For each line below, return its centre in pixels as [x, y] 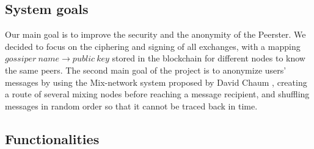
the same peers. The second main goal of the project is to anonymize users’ [146, 70]
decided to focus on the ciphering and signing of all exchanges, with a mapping [153, 46]
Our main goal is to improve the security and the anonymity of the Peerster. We [155, 34]
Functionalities [52, 138]
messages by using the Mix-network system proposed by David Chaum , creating [156, 82]
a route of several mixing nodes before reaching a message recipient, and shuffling [157, 94]
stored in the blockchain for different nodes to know [209, 58]
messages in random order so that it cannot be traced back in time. [131, 106]
